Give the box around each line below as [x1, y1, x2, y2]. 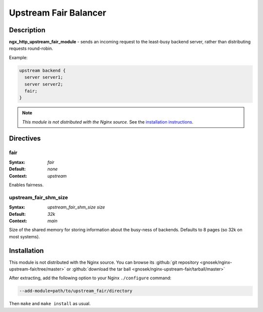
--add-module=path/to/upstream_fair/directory [19, 288, 132, 294]
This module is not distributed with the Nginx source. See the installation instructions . [22, 119, 193, 125]
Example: [9, 54, 28, 61]
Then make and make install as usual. [9, 301, 91, 307]
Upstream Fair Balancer [9, 7, 107, 18]
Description [9, 26, 46, 34]
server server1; [24, 75, 63, 80]
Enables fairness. [9, 182, 44, 188]
